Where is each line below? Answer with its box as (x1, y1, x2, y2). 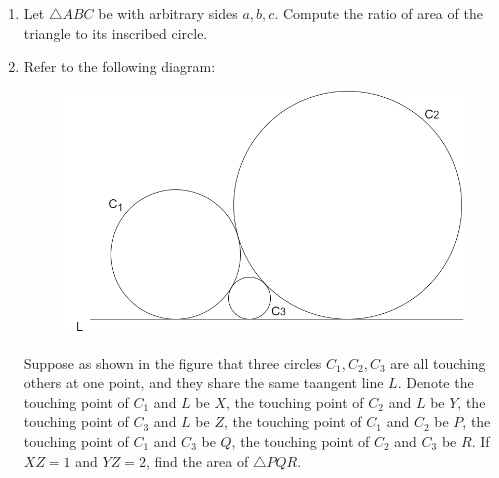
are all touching (390, 352, 486, 373)
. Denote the (397, 372, 474, 393)
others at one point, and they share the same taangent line (23, 372, 384, 393)
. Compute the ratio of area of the (274, 3, 483, 23)
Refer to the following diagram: (23, 56, 216, 77)
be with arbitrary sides (98, 3, 238, 23)
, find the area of (145, 450, 249, 471)
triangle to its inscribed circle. (23, 22, 208, 43)
